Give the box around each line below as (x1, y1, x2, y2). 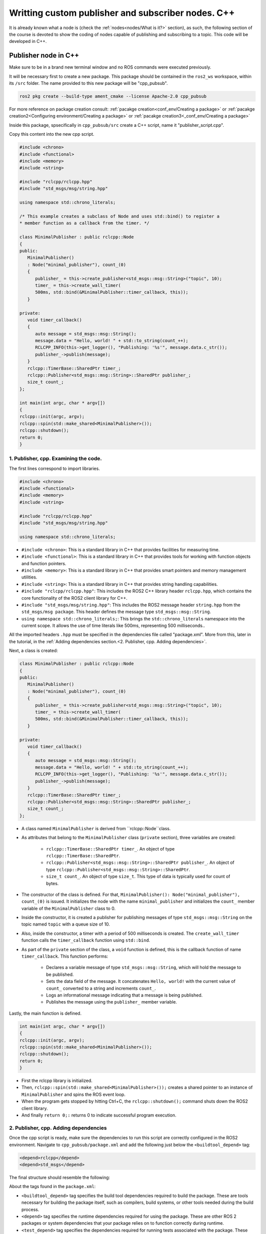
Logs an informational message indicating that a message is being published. (46, 992, 203, 998)
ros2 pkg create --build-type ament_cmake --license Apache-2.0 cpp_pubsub (19, 94, 207, 99)
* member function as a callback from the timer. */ (19, 220, 150, 226)
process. (21, 1206, 39, 1212)
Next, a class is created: (9, 648, 58, 654)
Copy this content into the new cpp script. (9, 131, 95, 137)
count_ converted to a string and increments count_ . (46, 985, 156, 991)
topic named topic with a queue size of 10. (21, 921, 110, 927)
